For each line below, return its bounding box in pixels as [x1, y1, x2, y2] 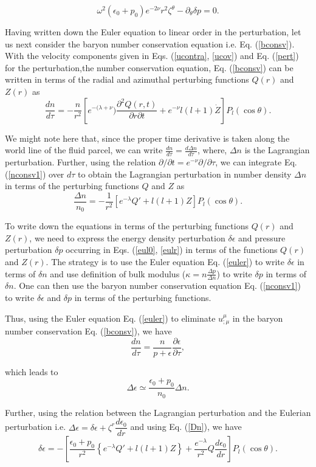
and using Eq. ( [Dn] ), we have [130, 420, 242, 433]
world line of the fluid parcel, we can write [5, 144, 163, 156]
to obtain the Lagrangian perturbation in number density [78, 167, 292, 180]
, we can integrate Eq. [215, 155, 297, 168]
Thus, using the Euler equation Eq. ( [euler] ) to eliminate [5, 311, 216, 324]
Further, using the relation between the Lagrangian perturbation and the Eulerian [5, 406, 311, 418]
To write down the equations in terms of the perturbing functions [5, 220, 249, 232]
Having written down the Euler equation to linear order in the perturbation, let [5, 26, 301, 38]
